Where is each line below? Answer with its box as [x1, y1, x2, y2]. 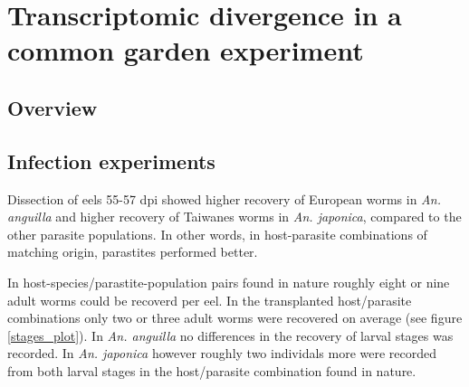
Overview [7, 93, 98, 121]
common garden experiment [7, 32, 364, 69]
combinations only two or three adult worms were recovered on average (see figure [7, 308, 463, 327]
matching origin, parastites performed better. [7, 242, 258, 261]
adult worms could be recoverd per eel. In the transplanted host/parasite [7, 290, 412, 309]
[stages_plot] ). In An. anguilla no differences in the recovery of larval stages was [7, 326, 454, 345]
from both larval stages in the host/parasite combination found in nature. [7, 361, 416, 380]
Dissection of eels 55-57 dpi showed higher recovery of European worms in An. [7, 189, 441, 208]
